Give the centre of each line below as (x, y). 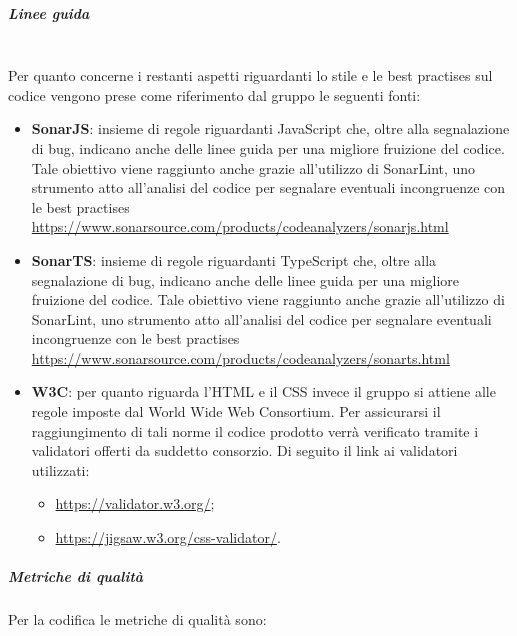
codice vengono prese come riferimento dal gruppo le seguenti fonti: (214, 94)
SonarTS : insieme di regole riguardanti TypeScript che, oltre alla (234, 259)
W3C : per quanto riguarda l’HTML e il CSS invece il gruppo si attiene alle (263, 391)
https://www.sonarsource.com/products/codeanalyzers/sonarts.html (240, 357)
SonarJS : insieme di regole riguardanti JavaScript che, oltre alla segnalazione (270, 128)
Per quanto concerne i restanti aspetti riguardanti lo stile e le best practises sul (250, 75)
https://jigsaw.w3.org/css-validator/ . (168, 537)
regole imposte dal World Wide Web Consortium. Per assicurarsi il (236, 411)
